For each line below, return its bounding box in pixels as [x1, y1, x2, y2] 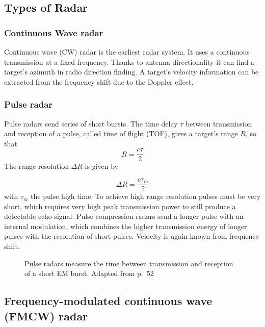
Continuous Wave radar [4, 26, 103, 39]
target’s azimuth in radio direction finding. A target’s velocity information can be [4, 66, 259, 77]
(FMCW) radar [4, 308, 88, 323]
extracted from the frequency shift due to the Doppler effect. [4, 76, 194, 87]
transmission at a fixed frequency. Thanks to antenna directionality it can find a [4, 56, 254, 67]
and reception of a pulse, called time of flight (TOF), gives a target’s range [4, 128, 238, 139]
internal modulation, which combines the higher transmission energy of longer [4, 220, 247, 231]
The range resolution [4, 161, 69, 171]
